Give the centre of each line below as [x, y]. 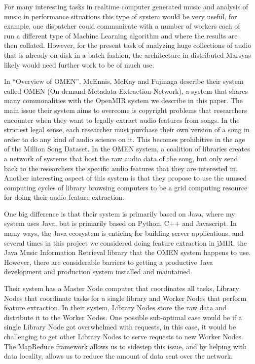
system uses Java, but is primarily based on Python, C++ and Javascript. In [120, 223]
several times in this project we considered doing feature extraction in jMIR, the [126, 242]
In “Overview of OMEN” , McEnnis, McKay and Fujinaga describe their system [124, 81]
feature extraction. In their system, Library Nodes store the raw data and [115, 308]
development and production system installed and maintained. [98, 272]
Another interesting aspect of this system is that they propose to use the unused [126, 178]
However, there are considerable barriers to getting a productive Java [109, 262]
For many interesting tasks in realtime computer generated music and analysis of [126, 6]
